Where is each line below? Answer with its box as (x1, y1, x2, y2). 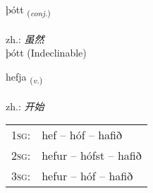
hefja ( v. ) (6, 69, 43, 86)
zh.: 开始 (6, 98, 44, 113)
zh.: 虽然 (6, 31, 44, 46)
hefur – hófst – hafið (42, 147, 142, 164)
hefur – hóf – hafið (42, 168, 133, 185)
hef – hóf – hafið (42, 127, 123, 144)
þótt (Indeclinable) (6, 45, 87, 60)
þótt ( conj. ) (6, 2, 51, 18)
